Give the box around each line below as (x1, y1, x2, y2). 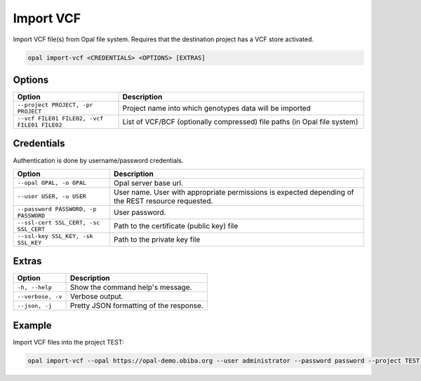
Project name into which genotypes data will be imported (122, 104, 312, 113)
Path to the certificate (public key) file (113, 221, 239, 230)
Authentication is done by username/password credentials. (13, 156, 184, 165)
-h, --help (17, 284, 53, 291)
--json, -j (17, 302, 53, 310)
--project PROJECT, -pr (17, 102, 93, 109)
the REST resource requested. (113, 196, 213, 206)
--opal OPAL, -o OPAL (17, 179, 87, 187)
